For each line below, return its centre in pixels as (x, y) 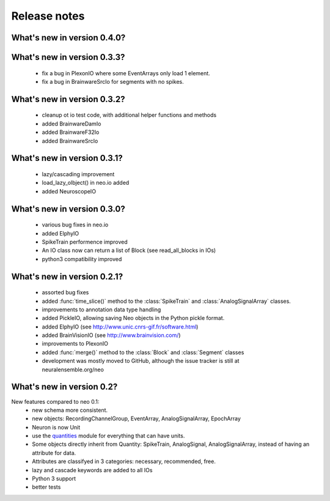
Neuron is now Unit (56, 427)
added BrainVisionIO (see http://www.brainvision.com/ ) (111, 335)
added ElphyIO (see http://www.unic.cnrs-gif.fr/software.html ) (120, 327)
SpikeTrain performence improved (85, 242)
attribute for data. (54, 453)
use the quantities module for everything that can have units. (108, 436)
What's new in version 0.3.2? (68, 99)
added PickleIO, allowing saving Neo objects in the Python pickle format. (133, 318)
